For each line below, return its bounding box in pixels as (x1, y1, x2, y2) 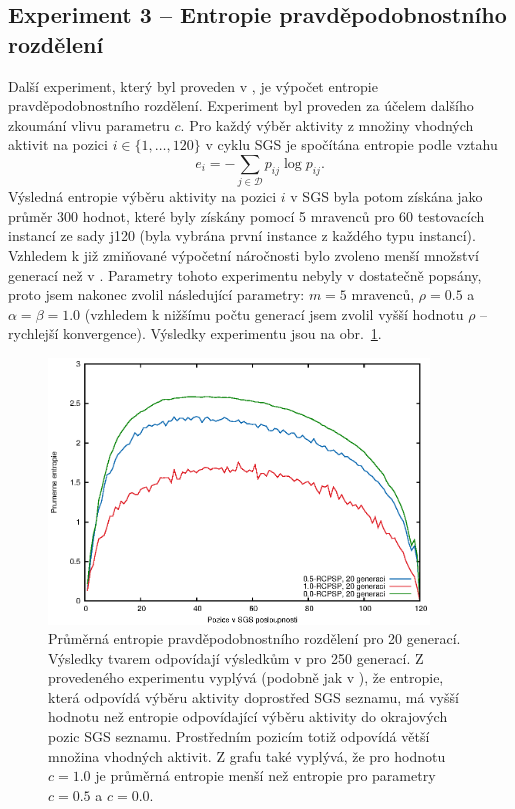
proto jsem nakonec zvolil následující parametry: (8, 284, 305, 305)
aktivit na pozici (8, 134, 108, 155)
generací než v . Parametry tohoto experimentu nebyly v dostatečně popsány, (8, 264, 482, 285)
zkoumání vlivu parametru (8, 114, 170, 135)
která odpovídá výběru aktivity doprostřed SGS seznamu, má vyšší (48, 686, 459, 707)
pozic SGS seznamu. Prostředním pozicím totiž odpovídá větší (48, 726, 430, 747)
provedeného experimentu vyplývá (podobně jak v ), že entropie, (48, 667, 444, 688)
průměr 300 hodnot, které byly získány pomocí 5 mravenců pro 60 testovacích (8, 205, 485, 226)
